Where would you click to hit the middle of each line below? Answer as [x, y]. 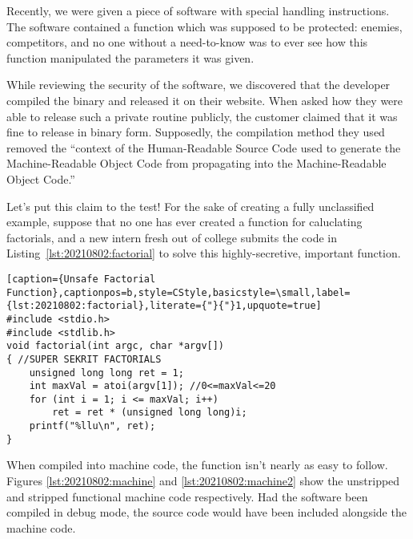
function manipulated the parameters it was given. [130, 57]
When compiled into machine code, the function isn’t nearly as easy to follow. [197, 465]
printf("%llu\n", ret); [92, 426]
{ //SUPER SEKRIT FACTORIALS [84, 359]
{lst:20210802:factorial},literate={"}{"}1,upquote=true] [164, 306]
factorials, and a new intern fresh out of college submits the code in [172, 237]
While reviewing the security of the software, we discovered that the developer [198, 85]
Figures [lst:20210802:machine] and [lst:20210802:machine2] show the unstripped [203, 481]
